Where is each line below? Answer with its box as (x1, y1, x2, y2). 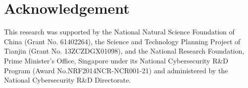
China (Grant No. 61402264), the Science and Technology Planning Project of (4, 36, 241, 46)
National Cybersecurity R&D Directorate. (4, 75, 131, 85)
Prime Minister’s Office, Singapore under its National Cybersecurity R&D (4, 55, 229, 65)
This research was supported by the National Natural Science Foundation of (4, 27, 235, 37)
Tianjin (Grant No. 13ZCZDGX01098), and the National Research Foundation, (4, 46, 245, 56)
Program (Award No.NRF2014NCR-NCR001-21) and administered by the (4, 65, 228, 75)
